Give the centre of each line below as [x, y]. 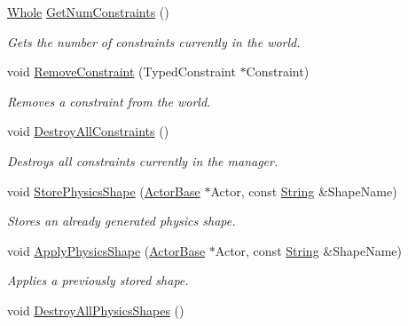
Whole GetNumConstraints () [88, 12]
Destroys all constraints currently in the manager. [143, 160]
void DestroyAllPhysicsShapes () [96, 310]
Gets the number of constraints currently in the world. [154, 41]
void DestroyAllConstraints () [88, 131]
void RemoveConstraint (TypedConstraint [122, 72]
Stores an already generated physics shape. [122, 221]
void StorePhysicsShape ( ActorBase [104, 191]
